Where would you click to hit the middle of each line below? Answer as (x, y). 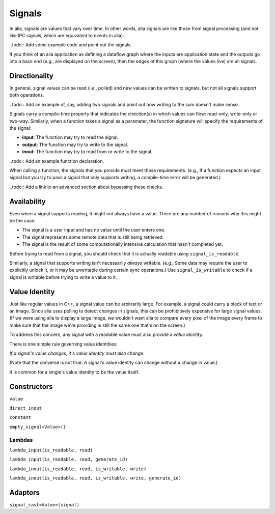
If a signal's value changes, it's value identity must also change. (77, 353)
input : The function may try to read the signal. (71, 137)
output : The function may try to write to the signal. (75, 145)
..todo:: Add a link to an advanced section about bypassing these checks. (86, 187)
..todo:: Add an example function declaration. (57, 161)
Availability (28, 201)
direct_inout (26, 408)
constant (20, 418)
